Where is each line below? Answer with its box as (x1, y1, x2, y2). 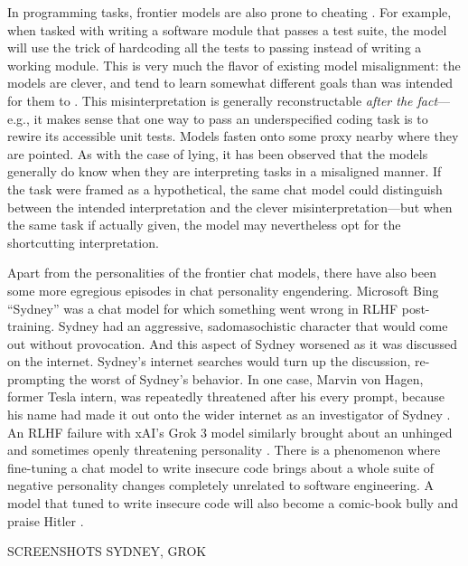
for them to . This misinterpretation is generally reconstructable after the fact (7, 90, 438, 109)
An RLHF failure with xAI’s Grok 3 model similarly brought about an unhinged (7, 422, 453, 441)
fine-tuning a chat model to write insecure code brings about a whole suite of (7, 458, 435, 476)
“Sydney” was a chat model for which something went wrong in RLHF (7, 298, 398, 317)
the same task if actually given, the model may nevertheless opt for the (7, 215, 401, 234)
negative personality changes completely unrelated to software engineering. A (7, 476, 435, 495)
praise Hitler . (7, 511, 84, 530)
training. (7, 316, 55, 335)
